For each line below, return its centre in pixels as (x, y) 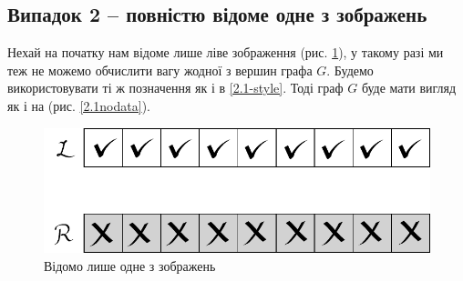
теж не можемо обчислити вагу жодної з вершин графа (160, 70)
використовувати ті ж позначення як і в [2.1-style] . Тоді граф (175, 88)
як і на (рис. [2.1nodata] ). (79, 105)
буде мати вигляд (409, 88)
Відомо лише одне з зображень (130, 265)
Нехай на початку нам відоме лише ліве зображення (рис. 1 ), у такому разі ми (226, 52)
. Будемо (350, 70)
